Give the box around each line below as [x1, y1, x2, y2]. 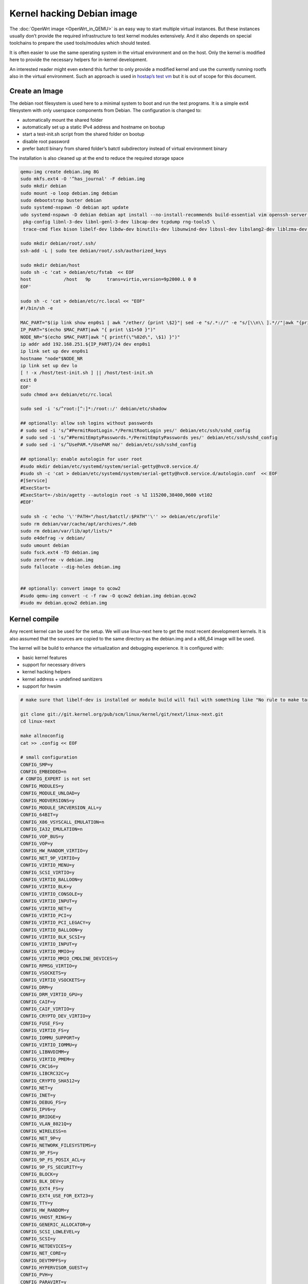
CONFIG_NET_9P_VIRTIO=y [20, 855, 81, 861]
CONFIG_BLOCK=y [20, 1171, 59, 1177]
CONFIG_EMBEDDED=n [20, 769, 67, 775]
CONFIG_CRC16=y [20, 1064, 59, 1069]
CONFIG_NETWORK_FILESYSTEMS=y [20, 1143, 97, 1148]
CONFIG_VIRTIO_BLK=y [20, 884, 72, 890]
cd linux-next [20, 719, 56, 724]
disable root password [22, 138, 70, 144]
